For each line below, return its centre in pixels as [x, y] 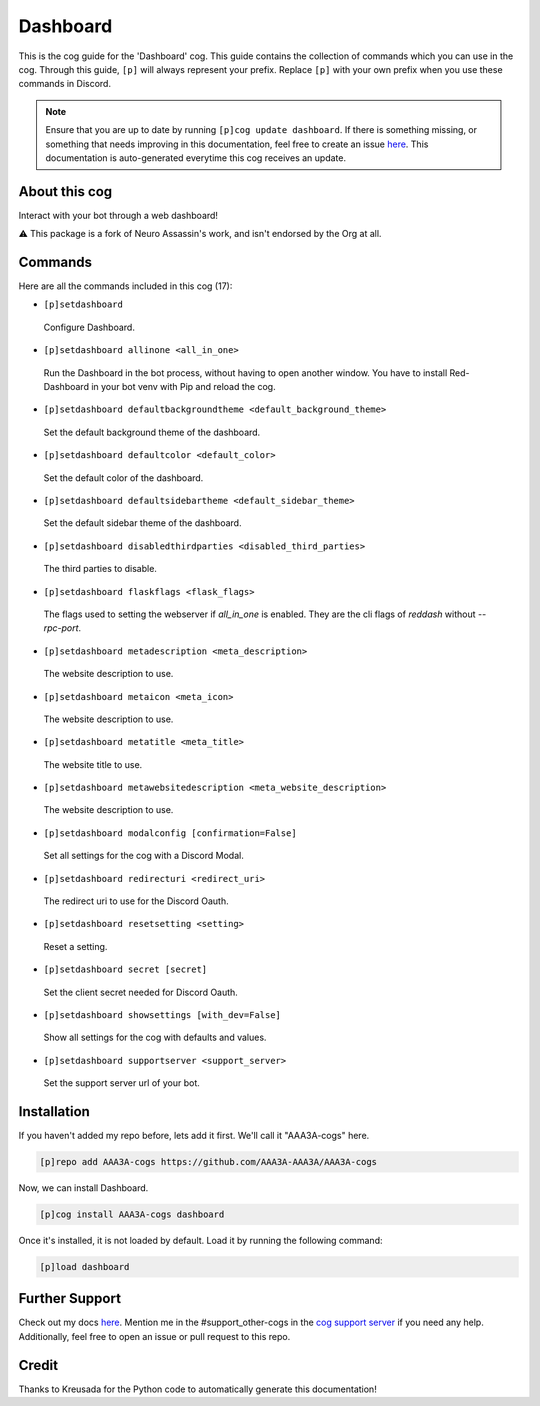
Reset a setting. [75, 946]
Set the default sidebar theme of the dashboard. [142, 523]
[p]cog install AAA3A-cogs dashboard [132, 1214]
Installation [54, 1111]
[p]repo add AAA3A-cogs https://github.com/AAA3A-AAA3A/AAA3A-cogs [208, 1162]
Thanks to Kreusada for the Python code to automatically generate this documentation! [197, 1389]
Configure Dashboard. [89, 327]
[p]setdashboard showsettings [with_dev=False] [162, 1014]
